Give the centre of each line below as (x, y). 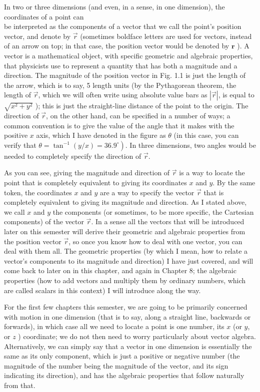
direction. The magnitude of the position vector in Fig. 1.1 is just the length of (125, 75)
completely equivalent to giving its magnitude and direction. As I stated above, (125, 202)
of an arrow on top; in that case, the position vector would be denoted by (117, 46)
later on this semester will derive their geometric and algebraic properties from (125, 231)
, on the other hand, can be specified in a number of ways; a (138, 116)
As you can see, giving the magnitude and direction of (87, 173)
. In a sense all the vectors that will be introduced (168, 221)
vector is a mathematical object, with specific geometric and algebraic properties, (128, 55)
